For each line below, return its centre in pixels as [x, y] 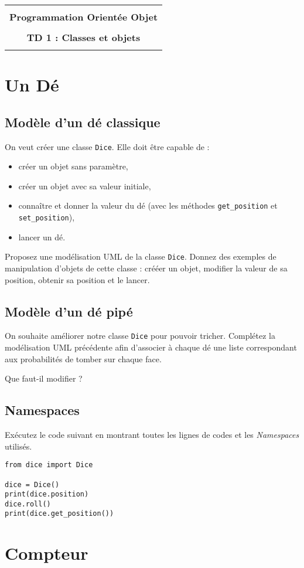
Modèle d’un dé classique [83, 122]
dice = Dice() [32, 484]
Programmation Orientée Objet [84, 17]
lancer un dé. [42, 237]
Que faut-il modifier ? [44, 378]
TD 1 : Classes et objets [83, 37]
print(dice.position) [47, 494]
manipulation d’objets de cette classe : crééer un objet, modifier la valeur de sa [146, 268]
